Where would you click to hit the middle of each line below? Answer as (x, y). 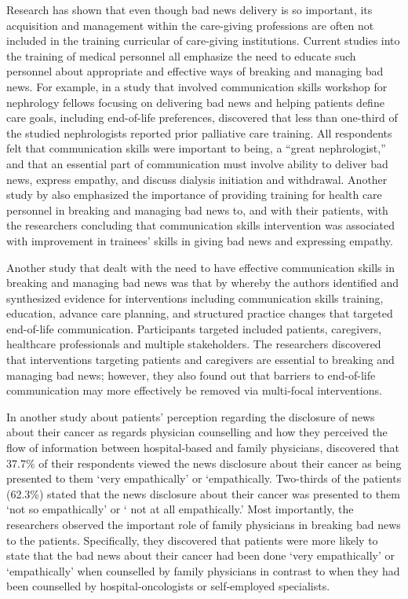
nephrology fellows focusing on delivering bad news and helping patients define (195, 102)
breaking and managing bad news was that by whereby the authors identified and (203, 283)
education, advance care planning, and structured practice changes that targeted (200, 313)
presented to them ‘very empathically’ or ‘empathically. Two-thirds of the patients (204, 478)
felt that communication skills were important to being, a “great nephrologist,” (196, 148)
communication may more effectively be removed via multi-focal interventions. (194, 390)
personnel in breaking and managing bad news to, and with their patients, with (197, 209)
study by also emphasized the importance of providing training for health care (194, 195)
